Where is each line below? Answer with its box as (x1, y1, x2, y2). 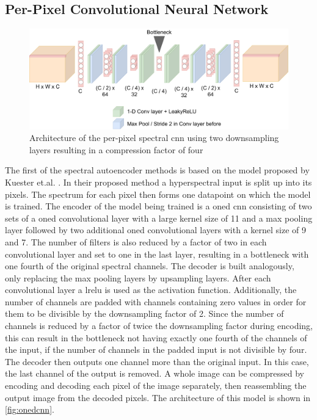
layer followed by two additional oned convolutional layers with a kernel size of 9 (5, 223, 306, 236)
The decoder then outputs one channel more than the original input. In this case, (5, 355, 309, 367)
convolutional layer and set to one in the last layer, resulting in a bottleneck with (5, 247, 309, 260)
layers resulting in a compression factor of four (29, 143, 203, 156)
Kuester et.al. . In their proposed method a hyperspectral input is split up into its (5, 175, 312, 188)
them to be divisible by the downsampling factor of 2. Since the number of (5, 307, 284, 320)
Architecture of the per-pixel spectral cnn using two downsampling (29, 131, 279, 144)
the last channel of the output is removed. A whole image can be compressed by (5, 367, 304, 380)
